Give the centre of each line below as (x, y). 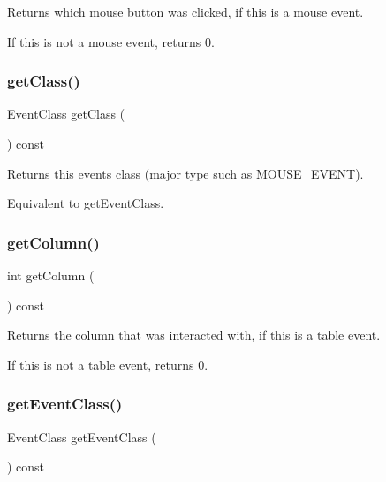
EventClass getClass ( (66, 114)
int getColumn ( (51, 275)
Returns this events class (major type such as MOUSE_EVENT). (185, 173)
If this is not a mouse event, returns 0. (111, 41)
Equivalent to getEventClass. (86, 203)
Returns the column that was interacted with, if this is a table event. (194, 335)
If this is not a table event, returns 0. (108, 364)
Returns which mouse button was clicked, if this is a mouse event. (185, 11)
